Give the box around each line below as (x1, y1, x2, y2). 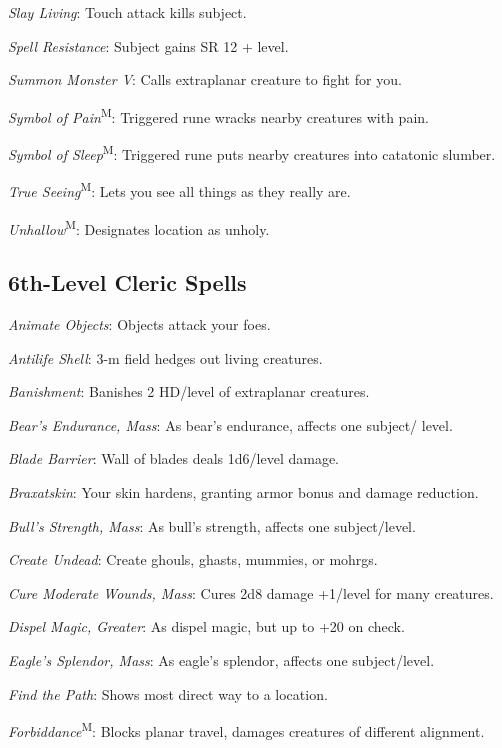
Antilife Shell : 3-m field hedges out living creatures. (8, 347, 323, 368)
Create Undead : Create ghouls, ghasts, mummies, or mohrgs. (8, 549, 378, 570)
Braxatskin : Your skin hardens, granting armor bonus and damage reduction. (8, 481, 479, 502)
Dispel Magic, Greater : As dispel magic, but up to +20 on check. (8, 616, 405, 637)
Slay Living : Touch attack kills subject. (8, 2, 247, 22)
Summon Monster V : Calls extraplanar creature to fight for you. (8, 69, 402, 90)
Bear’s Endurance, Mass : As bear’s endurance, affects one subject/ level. (8, 414, 453, 435)
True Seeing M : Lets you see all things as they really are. (8, 178, 351, 201)
